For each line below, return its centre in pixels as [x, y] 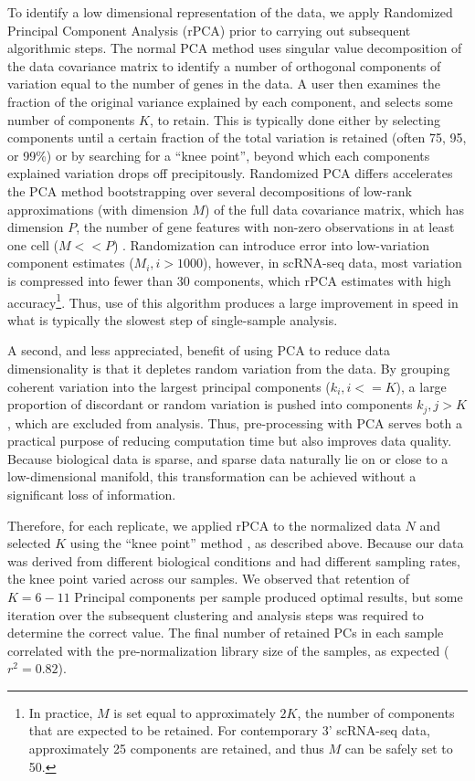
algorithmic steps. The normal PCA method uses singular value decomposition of [235, 48]
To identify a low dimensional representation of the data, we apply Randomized [230, 12]
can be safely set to [399, 749]
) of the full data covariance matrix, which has [335, 209]
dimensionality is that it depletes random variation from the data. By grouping [229, 368]
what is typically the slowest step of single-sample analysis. [173, 319]
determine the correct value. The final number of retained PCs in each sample [226, 633]
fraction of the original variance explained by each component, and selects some [230, 101]
